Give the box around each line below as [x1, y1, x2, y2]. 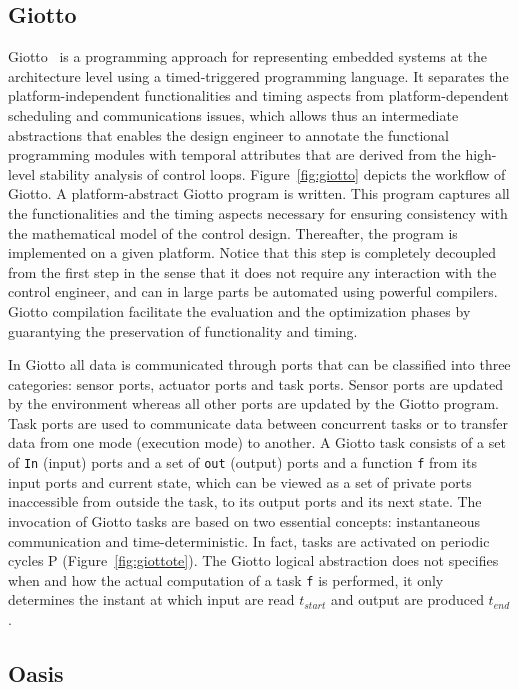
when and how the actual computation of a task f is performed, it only [8, 569, 444, 590]
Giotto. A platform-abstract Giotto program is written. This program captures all [8, 183, 510, 204]
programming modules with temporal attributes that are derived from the [8, 144, 461, 165]
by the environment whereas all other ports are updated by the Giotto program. [8, 393, 499, 414]
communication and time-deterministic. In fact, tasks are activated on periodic [8, 530, 490, 551]
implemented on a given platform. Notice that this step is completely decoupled [8, 242, 496, 263]
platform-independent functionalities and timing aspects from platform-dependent [8, 85, 509, 106]
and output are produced [330, 589, 484, 610]
